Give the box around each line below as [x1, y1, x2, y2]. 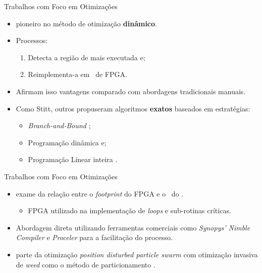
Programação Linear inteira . [28, 154, 118, 165]
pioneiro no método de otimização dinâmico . [16, 18, 157, 28]
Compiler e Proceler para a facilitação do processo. [16, 232, 173, 243]
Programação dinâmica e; [28, 137, 107, 147]
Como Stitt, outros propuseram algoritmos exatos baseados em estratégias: [16, 103, 250, 113]
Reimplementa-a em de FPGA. [28, 69, 127, 80]
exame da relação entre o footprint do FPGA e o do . [16, 188, 184, 199]
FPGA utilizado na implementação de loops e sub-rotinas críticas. [28, 205, 231, 216]
